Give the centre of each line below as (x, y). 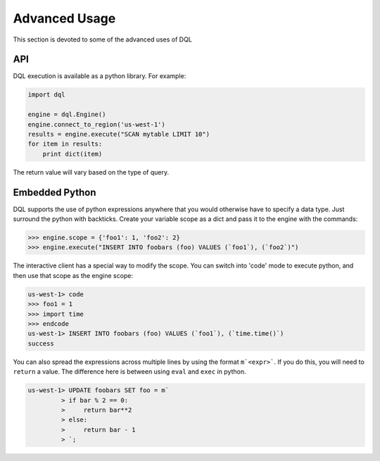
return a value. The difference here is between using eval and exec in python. (129, 372)
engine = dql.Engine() (67, 115)
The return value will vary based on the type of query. (91, 172)
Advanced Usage (64, 18)
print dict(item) (72, 154)
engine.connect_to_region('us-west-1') (96, 124)
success (41, 343)
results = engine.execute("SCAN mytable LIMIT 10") (119, 134)
